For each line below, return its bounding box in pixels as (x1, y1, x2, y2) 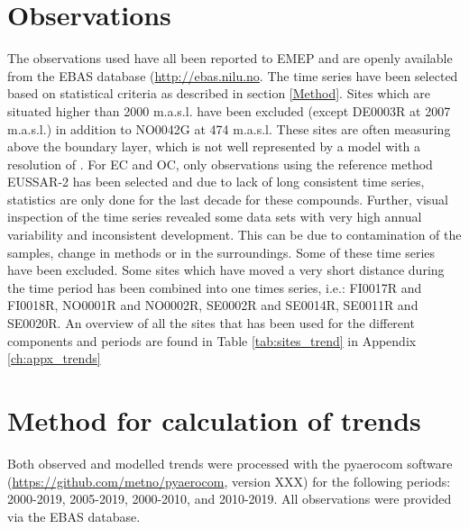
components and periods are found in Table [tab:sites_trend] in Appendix (7, 331, 417, 350)
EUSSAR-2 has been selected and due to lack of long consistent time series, (7, 172, 425, 191)
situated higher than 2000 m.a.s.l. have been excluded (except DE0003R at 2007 (7, 101, 451, 120)
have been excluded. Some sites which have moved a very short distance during (7, 260, 445, 279)
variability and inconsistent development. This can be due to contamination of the (7, 225, 462, 244)
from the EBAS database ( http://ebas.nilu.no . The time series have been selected (7, 66, 458, 85)
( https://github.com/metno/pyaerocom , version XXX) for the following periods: (7, 471, 451, 490)
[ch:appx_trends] (7, 349, 101, 368)
